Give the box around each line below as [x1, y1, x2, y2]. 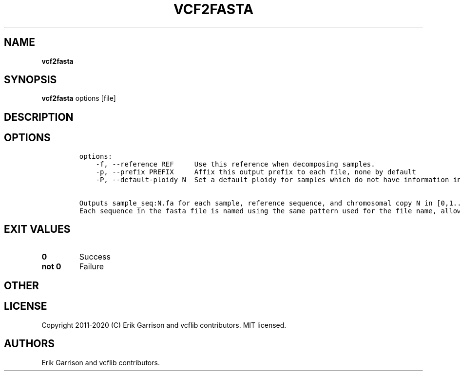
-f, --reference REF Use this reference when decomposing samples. [96, 160, 375, 168]
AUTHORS [4, 337, 55, 350]
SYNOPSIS [4, 74, 57, 86]
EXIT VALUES [4, 223, 71, 236]
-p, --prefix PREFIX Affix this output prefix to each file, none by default [96, 168, 416, 176]
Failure [79, 261, 104, 271]
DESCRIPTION [4, 111, 74, 123]
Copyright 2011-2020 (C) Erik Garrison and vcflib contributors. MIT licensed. [41, 320, 287, 329]
